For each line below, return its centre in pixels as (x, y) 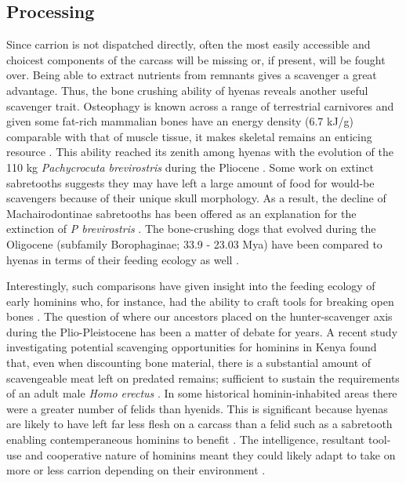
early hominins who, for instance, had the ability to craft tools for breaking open (200, 301)
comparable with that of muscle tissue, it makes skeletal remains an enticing (189, 136)
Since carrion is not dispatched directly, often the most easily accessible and (188, 44)
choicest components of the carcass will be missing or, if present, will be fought (196, 59)
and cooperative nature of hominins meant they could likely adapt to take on (210, 454)
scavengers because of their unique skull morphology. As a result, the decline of (196, 198)
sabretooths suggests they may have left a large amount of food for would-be (190, 182)
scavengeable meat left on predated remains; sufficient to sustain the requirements (203, 378)
